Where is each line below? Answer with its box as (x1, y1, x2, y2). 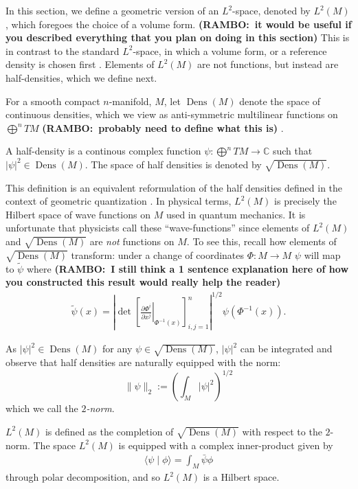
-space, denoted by (232, 3, 311, 17)
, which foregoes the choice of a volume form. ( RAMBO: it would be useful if (5, 16, 352, 31)
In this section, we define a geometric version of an (5, 3, 219, 17)
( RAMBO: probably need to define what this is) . (42, 120, 284, 135)
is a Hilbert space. (203, 470, 280, 484)
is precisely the (274, 194, 337, 208)
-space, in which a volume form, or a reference (133, 43, 327, 58)
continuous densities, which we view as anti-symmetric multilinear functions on (5, 107, 338, 122)
